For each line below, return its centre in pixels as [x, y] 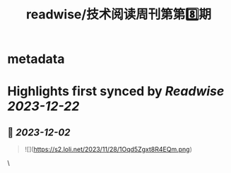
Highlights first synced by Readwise [116, 91]
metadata [36, 59]
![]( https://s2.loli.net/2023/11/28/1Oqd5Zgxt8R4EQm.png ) [108, 150]
